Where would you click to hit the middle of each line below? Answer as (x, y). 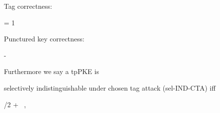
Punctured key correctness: (44, 39)
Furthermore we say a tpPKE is (51, 71)
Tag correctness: (28, 6)
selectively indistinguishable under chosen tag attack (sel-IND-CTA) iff (110, 87)
